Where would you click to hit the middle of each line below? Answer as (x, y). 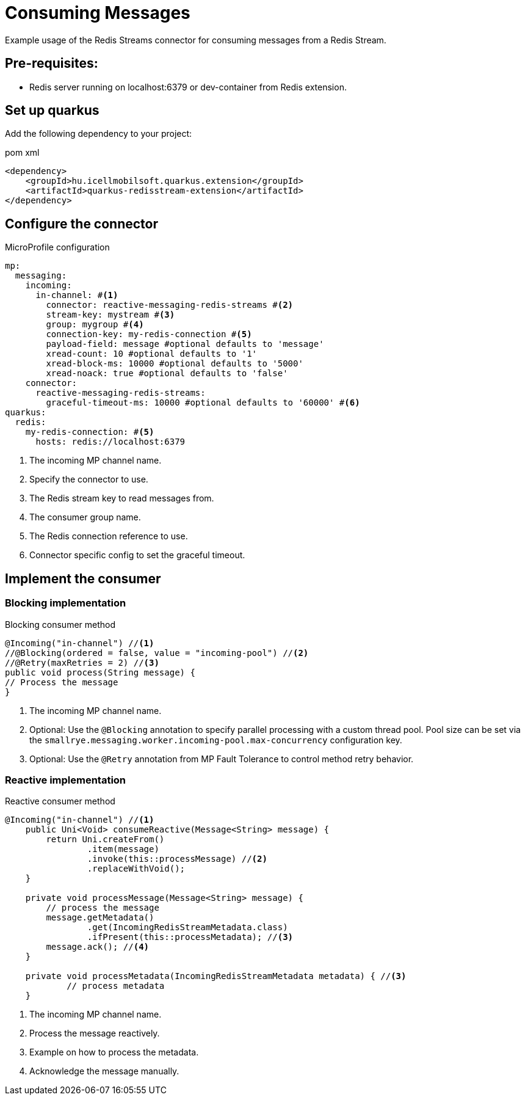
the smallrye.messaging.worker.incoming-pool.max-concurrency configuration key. (216, 740)
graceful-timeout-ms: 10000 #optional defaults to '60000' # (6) (203, 403)
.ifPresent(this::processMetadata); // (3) (190, 937)
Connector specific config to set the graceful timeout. (137, 555)
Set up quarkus (52, 111)
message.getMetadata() (100, 918)
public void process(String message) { (100, 672)
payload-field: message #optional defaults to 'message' (185, 344)
